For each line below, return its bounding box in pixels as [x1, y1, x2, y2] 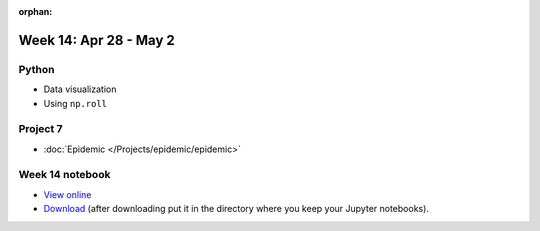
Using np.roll [43, 97, 108, 109]
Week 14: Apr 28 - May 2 [18, 31, 175, 49]
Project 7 [18, 122, 64, 136]
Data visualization [43, 83, 117, 95]
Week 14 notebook [18, 168, 111, 182]
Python [18, 62, 55, 76]
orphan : [18, 6, 53, 17]
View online [43, 188, 92, 200]
